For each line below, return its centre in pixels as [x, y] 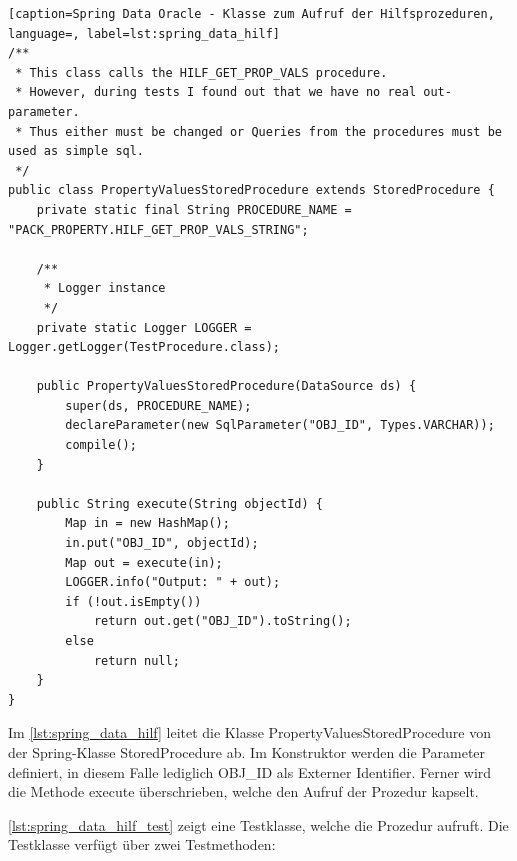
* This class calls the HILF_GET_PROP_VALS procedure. [201, 72]
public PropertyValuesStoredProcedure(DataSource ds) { [226, 386]
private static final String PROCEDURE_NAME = [194, 209]
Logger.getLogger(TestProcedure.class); [144, 347]
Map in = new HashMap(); [147, 523]
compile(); [101, 445]
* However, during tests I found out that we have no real [216, 92]
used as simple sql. [76, 151]
